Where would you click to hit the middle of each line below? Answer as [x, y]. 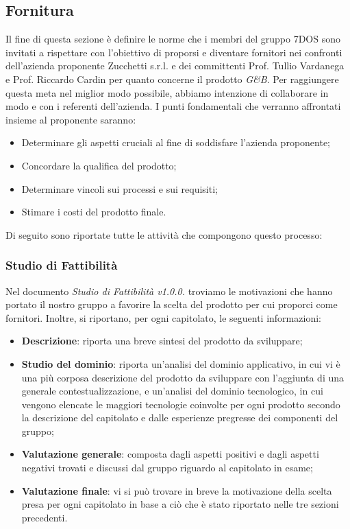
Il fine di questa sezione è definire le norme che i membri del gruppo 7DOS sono [173, 39]
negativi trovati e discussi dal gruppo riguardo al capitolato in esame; [167, 468]
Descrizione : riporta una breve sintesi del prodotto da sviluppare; [162, 341]
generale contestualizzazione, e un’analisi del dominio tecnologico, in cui [172, 391]
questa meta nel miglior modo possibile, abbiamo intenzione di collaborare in [167, 92]
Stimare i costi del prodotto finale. [94, 212]
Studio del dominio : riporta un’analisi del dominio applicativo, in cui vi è [181, 363]
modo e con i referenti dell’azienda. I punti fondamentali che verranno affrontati [173, 106]
